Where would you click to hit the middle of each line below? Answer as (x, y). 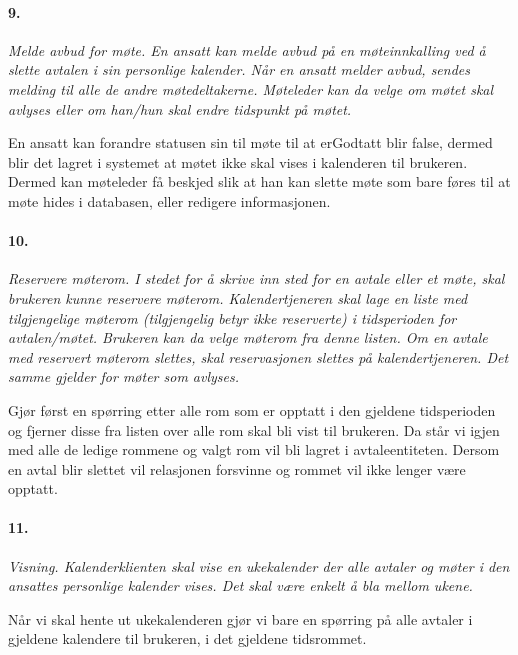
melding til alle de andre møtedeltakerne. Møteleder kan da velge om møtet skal (251, 88)
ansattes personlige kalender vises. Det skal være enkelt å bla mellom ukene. (240, 585)
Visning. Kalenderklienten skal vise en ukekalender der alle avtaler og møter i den (259, 565)
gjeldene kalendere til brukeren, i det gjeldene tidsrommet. (187, 638)
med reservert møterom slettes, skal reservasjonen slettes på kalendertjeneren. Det (258, 356)
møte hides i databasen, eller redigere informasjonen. (169, 200)
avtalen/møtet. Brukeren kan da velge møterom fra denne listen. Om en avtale (248, 337)
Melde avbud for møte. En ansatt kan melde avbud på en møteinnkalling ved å (247, 49)
